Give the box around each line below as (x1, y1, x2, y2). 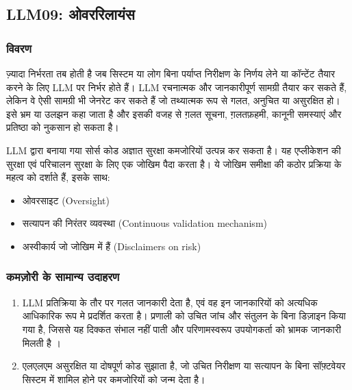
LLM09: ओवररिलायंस (6, 3, 135, 25)
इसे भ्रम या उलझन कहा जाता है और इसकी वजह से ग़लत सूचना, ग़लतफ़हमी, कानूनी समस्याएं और (6, 106, 342, 121)
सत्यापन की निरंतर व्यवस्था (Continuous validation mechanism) (22, 216, 267, 230)
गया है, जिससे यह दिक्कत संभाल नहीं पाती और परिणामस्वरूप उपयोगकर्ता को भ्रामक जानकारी (22, 321, 341, 336)
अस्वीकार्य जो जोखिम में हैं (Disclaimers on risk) (22, 239, 201, 253)
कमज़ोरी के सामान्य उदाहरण (6, 268, 120, 285)
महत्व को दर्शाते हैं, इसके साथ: (6, 170, 110, 184)
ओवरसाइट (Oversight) (22, 193, 110, 207)
